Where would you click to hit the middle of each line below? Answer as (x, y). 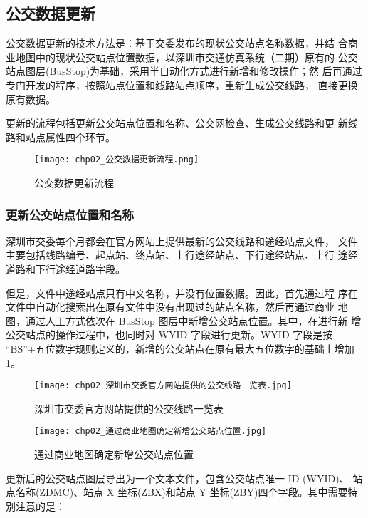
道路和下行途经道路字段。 (65, 269)
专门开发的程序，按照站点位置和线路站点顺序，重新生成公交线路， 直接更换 (182, 84)
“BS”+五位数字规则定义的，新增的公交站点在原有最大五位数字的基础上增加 (180, 348)
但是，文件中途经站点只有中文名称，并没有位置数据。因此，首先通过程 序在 (182, 292)
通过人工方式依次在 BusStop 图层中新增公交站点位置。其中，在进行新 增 (193, 320)
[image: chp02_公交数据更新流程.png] (117, 160)
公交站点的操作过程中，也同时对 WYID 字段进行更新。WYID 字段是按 (169, 335)
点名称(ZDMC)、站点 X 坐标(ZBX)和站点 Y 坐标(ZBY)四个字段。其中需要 (177, 492)
